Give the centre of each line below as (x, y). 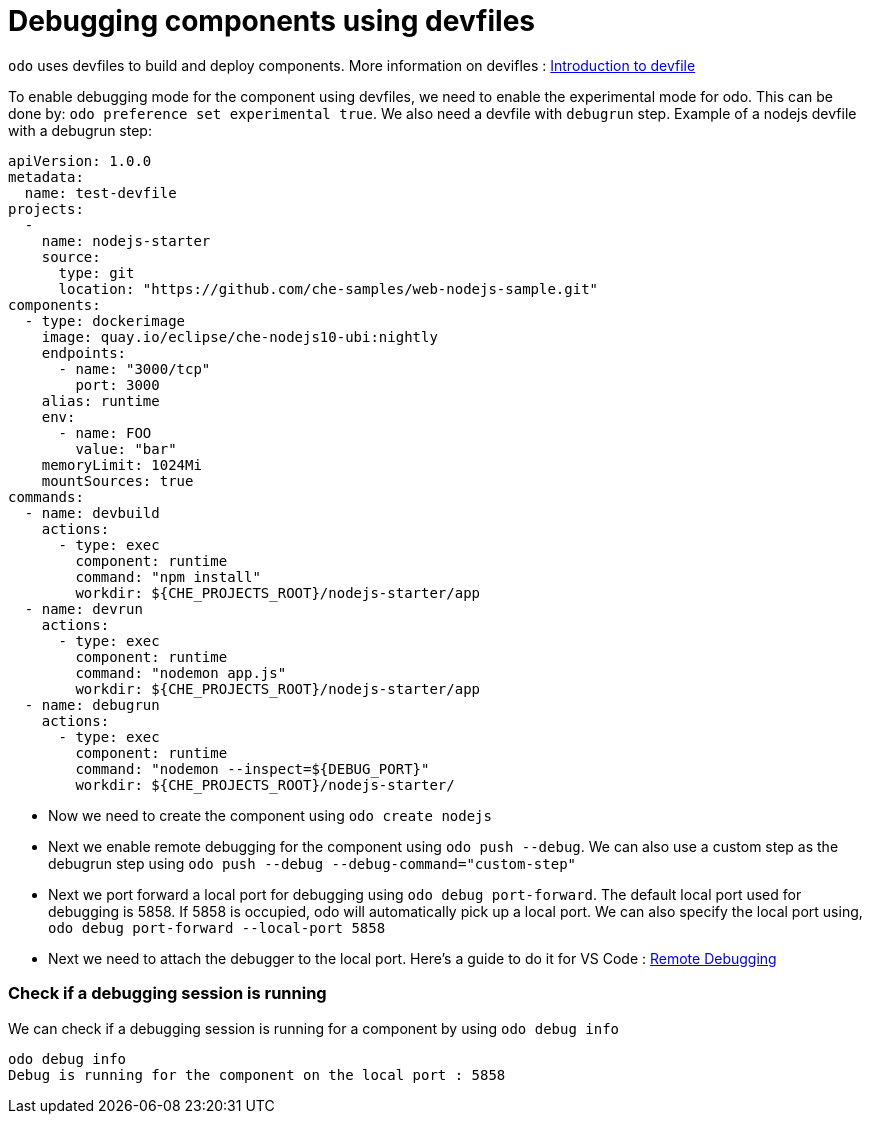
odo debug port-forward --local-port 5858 (217, 927)
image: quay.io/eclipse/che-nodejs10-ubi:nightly (239, 336)
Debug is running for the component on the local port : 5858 (257, 1074)
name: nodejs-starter (126, 240)
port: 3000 (117, 384)
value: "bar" (126, 448)
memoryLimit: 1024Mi (121, 464)
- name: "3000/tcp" (134, 368)
